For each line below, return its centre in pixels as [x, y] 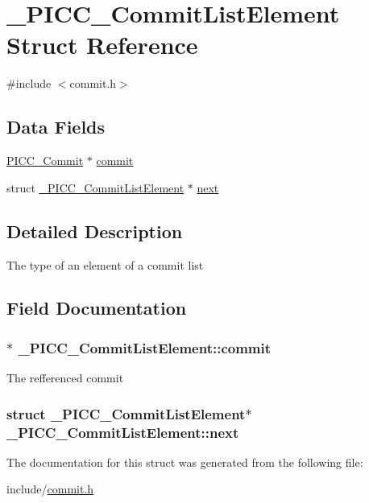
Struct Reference [102, 45]
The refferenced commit [65, 378]
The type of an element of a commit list [105, 264]
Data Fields [56, 127]
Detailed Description [95, 231]
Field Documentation [97, 308]
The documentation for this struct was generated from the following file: [185, 462]
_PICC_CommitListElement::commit [145, 347]
